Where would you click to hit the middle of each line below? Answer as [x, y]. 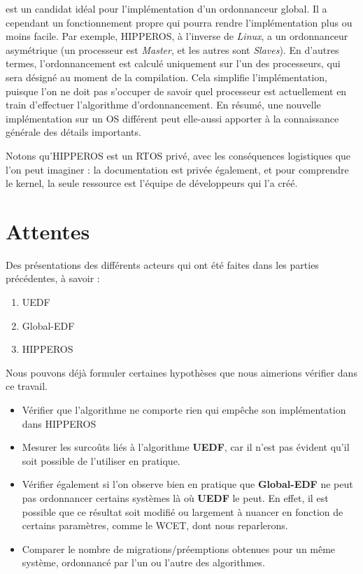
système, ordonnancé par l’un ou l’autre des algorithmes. [143, 562]
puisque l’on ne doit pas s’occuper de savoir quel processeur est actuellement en [176, 91]
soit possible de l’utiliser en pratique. [101, 460]
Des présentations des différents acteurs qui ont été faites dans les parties [162, 264]
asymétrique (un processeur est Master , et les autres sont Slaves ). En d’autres [172, 49]
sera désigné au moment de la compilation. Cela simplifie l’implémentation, [166, 77]
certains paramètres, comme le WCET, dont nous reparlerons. [155, 525]
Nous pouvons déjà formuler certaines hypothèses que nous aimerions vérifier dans [181, 372]
